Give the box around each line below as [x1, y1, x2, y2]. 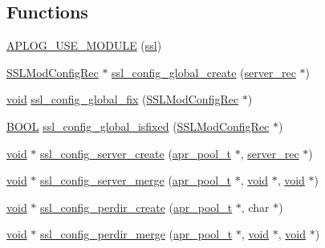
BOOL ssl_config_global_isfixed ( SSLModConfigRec [6, 117, 270, 134]
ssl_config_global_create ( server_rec [112, 63, 296, 80]
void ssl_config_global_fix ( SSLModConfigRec [6, 91, 239, 108]
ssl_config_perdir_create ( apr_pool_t [40, 198, 233, 215]
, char [241, 198, 270, 215]
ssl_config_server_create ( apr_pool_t [40, 144, 232, 161]
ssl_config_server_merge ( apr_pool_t [40, 172, 232, 189]
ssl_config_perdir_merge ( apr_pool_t [40, 226, 233, 242]
